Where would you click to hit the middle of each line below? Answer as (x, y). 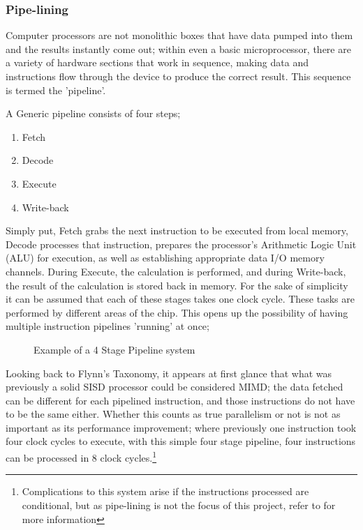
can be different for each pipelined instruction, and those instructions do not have (180, 400)
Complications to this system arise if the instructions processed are (165, 491)
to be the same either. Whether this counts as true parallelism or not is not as (173, 414)
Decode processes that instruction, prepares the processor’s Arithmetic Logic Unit (181, 244)
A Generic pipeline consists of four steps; (93, 113)
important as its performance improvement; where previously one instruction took (181, 427)
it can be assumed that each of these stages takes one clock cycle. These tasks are (180, 299)
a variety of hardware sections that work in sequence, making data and (157, 62)
